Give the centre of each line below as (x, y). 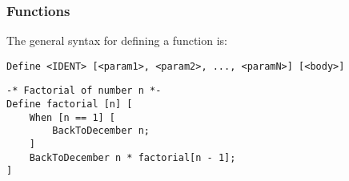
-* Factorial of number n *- (84, 91)
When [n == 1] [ (72, 117)
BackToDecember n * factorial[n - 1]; (132, 157)
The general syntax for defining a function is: (117, 40)
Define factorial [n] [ (70, 105)
